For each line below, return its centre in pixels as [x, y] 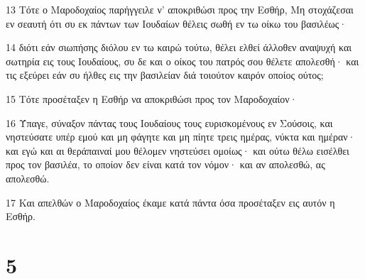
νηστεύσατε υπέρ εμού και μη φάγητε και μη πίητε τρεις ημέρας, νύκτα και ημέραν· [181, 137]
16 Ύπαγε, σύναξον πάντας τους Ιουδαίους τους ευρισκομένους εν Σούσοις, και [169, 122]
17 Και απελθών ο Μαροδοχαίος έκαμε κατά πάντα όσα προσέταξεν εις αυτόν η [170, 202]
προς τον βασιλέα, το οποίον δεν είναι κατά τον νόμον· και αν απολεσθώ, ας [165, 164]
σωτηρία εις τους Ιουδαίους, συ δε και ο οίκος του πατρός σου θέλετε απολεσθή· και [182, 61]
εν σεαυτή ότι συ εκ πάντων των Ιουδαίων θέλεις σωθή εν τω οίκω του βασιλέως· [176, 23]
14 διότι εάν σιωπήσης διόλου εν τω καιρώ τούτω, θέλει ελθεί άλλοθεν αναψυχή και [179, 47]
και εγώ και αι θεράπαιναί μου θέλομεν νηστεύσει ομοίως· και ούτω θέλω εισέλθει [178, 150]
